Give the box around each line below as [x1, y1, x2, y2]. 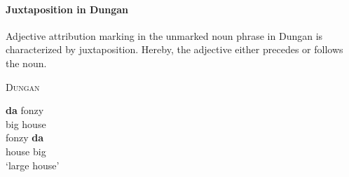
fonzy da [6, 130, 44, 145]
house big [6, 143, 46, 158]
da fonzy [6, 103, 44, 118]
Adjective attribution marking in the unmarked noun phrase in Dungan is [6, 28, 323, 43]
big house [6, 116, 46, 131]
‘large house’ [6, 157, 60, 172]
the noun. [6, 55, 47, 70]
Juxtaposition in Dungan [6, 1, 129, 16]
